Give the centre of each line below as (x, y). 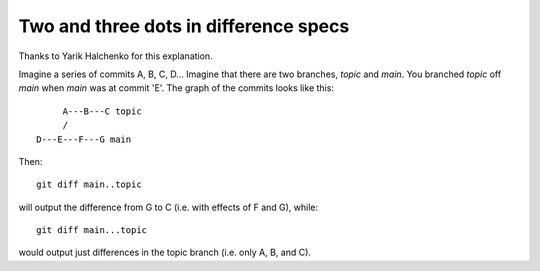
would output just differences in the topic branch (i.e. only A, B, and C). (165, 252)
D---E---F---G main (84, 139)
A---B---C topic (102, 111)
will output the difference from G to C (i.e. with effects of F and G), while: (168, 207)
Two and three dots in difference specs (184, 26)
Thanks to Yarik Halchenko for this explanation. (116, 56)
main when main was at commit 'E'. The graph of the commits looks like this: (176, 88)
